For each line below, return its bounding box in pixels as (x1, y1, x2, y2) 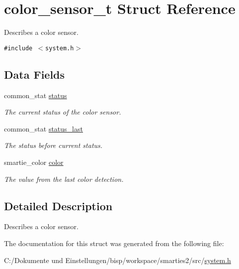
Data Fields (4, 66, 65, 82)
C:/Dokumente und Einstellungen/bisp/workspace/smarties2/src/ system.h (4, 255, 231, 265)
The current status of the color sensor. (4, 107, 121, 117)
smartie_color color (4, 156, 64, 167)
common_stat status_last (4, 123, 83, 134)
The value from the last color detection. (4, 173, 124, 184)
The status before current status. (4, 140, 103, 150)
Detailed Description (4, 198, 113, 213)
